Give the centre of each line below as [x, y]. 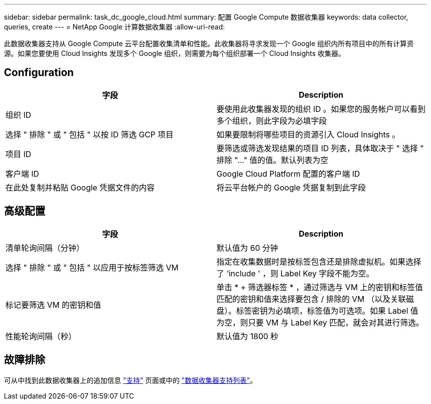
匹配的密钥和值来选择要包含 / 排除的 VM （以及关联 [311, 299]
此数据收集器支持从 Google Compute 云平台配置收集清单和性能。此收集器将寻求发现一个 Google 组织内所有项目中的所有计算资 [209, 43]
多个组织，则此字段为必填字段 [272, 121]
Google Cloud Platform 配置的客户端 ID [288, 174]
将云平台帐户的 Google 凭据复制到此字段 [291, 187]
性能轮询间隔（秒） [41, 336]
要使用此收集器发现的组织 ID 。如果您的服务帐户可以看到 [321, 109]
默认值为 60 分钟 [247, 248]
